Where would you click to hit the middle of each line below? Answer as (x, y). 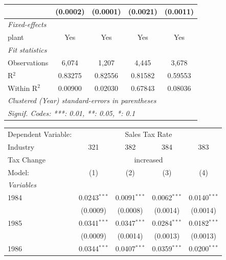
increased (149, 159)
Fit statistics (27, 50)
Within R (23, 88)
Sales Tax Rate (149, 134)
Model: (19, 172)
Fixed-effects (27, 24)
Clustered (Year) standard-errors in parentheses (82, 100)
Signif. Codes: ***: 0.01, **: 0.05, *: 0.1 (72, 113)
